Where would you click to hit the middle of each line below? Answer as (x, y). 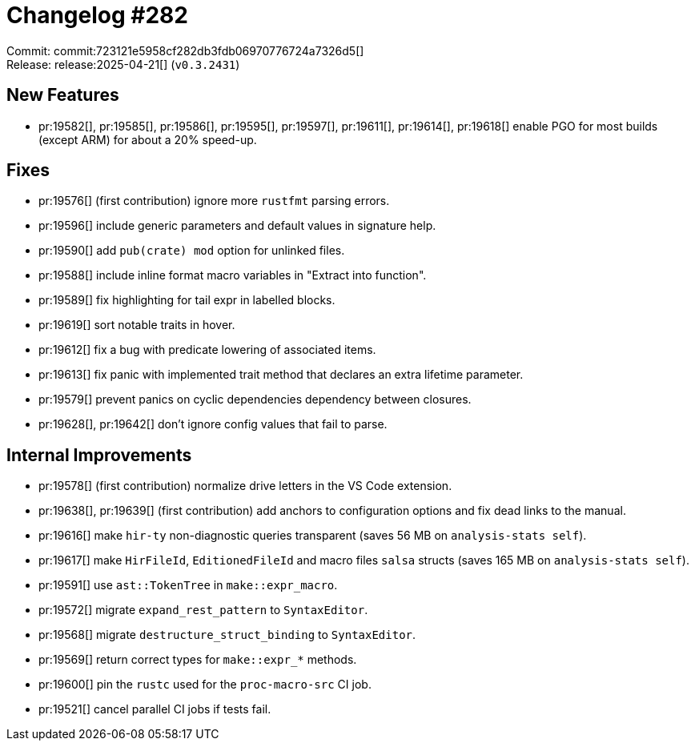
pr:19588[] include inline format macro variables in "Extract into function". (233, 275)
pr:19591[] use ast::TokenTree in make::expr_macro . (188, 585)
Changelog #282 (97, 15)
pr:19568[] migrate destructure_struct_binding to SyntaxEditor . (227, 635)
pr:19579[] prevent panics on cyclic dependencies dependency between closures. (255, 400)
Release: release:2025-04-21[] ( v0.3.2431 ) (123, 64)
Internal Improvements (99, 455)
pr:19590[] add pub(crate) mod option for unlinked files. (192, 251)
